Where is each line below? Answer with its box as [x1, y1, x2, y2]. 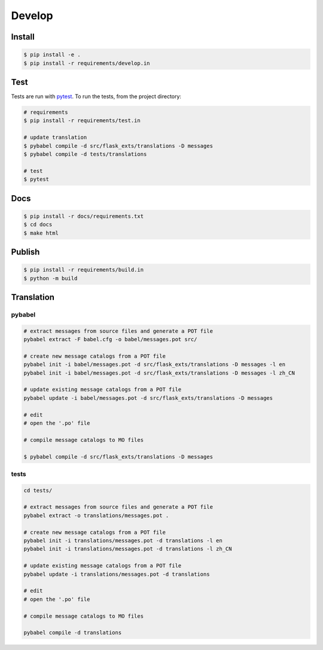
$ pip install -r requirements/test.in [23, 117, 141, 124]
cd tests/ [23, 487, 53, 494]
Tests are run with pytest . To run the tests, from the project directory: [11, 93, 182, 100]
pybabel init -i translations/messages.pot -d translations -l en [23, 537, 223, 544]
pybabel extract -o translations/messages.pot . [23, 512, 169, 519]
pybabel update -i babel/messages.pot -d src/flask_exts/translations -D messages [23, 394, 273, 401]
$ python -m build [23, 275, 78, 281]
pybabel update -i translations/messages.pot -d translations [23, 570, 210, 578]
